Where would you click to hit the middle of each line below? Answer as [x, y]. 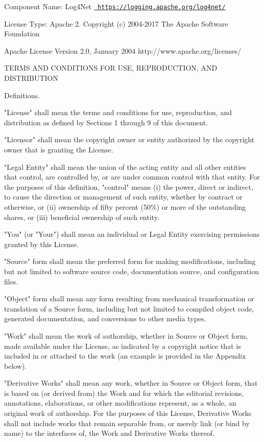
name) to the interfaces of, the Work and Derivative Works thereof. [109, 433]
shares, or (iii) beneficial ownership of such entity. [82, 217]
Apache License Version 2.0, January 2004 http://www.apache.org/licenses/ [123, 50]
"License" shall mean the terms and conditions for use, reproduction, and [118, 112]
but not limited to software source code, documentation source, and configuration [131, 271]
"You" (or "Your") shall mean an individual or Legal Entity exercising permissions [132, 234]
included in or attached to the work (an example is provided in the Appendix [125, 356]
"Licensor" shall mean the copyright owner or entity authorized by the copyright [129, 139]
